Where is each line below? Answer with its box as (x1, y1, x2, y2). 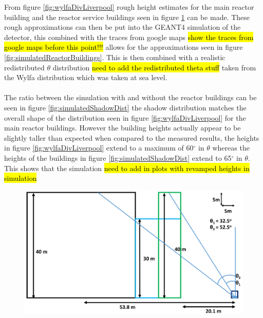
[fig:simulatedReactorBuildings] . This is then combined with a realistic (4, 51, 226, 62)
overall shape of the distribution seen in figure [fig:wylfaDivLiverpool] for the (4, 112, 246, 123)
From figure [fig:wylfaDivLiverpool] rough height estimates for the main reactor (4, 2, 254, 12)
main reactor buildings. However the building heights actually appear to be (4, 122, 241, 133)
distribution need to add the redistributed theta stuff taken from (52, 62, 256, 72)
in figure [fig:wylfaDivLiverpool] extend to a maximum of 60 (4, 142, 194, 153)
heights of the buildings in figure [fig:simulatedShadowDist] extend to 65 (4, 152, 232, 163)
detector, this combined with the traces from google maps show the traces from (4, 31, 254, 42)
